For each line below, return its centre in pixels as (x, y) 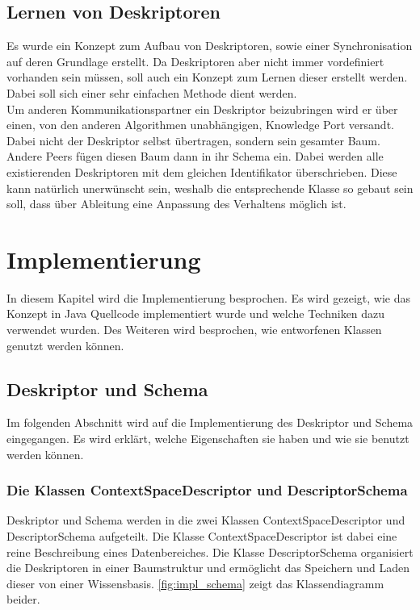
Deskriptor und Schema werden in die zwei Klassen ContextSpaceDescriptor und (206, 520)
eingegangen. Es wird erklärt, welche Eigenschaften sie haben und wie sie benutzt (208, 439)
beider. (23, 599)
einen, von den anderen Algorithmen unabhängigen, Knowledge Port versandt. (200, 125)
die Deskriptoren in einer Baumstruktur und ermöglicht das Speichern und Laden (208, 568)
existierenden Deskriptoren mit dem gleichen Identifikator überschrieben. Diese (202, 171)
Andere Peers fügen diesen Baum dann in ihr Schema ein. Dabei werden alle (195, 156)
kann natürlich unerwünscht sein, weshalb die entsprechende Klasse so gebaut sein (210, 188)
